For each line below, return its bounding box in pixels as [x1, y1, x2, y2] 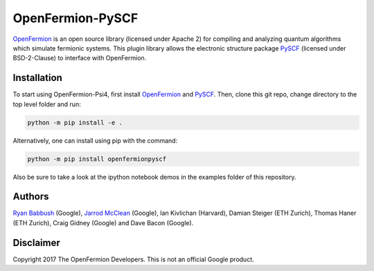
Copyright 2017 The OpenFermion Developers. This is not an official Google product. [12, 255, 254, 263]
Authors [12, 191, 49, 202]
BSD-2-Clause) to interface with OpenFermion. [12, 54, 147, 62]
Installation [12, 72, 62, 84]
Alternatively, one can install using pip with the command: [12, 136, 178, 145]
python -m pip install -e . [27, 119, 123, 126]
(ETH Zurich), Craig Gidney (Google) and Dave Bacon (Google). [12, 218, 194, 227]
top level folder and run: [12, 100, 81, 108]
